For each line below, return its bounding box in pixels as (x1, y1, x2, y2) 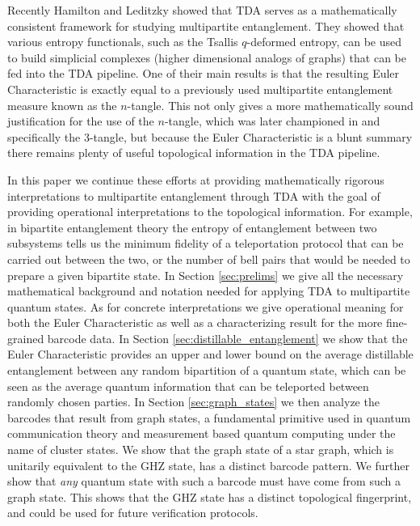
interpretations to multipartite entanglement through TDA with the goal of (7, 187, 380, 204)
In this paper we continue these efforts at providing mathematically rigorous (7, 171, 384, 188)
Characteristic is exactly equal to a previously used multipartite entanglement (7, 80, 393, 97)
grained (7, 329, 44, 346)
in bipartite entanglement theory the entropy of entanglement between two (7, 218, 377, 235)
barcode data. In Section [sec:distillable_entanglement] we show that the (47, 329, 408, 346)
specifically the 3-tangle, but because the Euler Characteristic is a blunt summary (7, 128, 413, 145)
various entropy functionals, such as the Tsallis (7, 33, 238, 50)
